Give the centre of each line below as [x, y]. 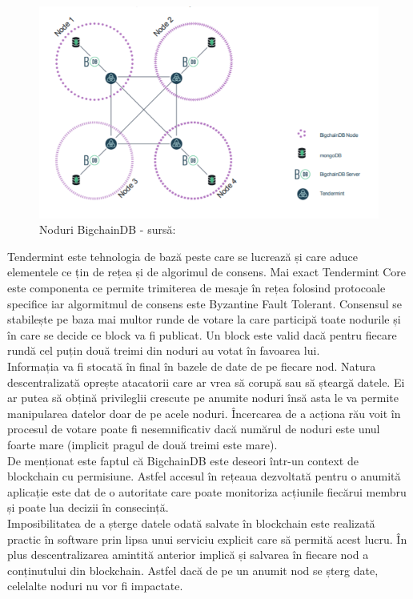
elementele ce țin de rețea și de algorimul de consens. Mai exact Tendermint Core [207, 272]
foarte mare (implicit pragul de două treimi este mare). [142, 444]
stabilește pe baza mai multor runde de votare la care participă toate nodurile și [204, 319]
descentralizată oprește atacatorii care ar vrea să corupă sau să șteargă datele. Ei [206, 382]
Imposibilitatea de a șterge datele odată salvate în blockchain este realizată [191, 523]
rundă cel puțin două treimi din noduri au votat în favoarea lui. [164, 350]
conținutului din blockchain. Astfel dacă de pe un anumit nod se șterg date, [193, 570]
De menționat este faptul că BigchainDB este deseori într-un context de [183, 460]
